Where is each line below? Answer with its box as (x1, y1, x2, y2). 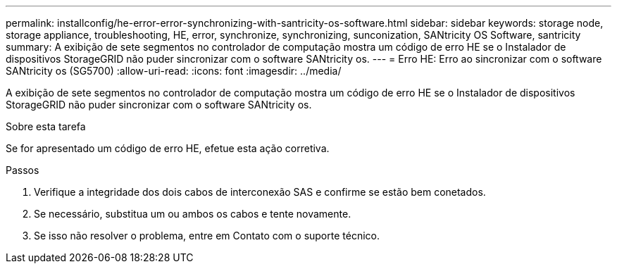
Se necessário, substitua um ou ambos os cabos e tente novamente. (34, 208, 351, 220)
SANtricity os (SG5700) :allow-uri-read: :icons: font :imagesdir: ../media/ (6, 65, 342, 77)
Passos (6, 164, 39, 176)
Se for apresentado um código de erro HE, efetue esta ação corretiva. (6, 142, 330, 154)
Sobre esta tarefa (6, 120, 86, 132)
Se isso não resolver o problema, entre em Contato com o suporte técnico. (34, 230, 380, 242)
